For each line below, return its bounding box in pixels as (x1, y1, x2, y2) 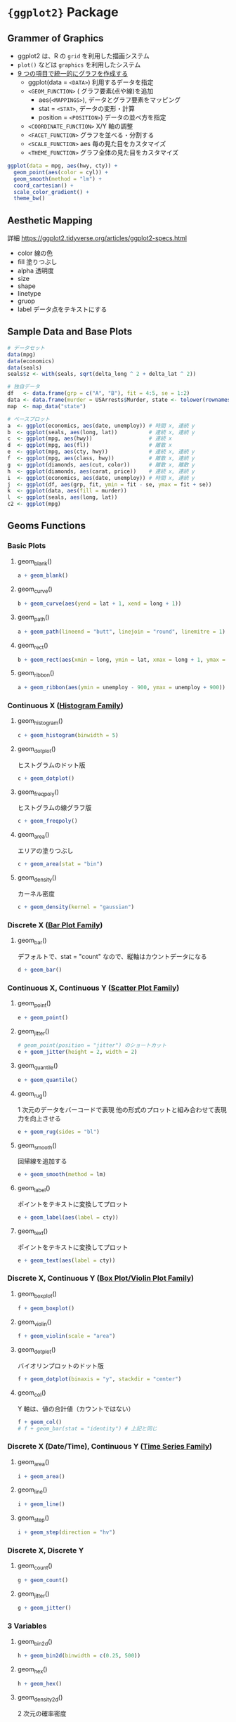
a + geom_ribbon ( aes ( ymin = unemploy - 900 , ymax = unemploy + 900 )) (17, 684, 226, 691)
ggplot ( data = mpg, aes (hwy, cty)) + (7, 162, 118, 169)
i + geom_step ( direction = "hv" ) (17, 1529, 116, 1536)
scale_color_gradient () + (13, 188, 90, 195)
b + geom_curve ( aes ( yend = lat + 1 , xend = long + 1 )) (17, 600, 182, 608)
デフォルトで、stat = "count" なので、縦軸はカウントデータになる (17, 952, 207, 960)
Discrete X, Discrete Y (7, 1545, 84, 1555)
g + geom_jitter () (17, 1605, 72, 1612)
